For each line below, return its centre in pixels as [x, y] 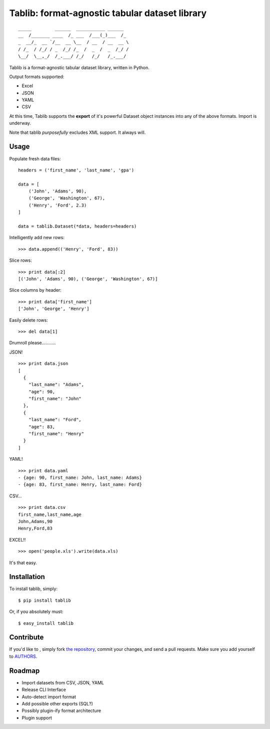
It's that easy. [23, 563]
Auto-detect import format [49, 696]
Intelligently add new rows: [37, 238]
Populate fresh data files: [35, 158]
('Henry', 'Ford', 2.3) [57, 205]
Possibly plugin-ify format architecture [61, 711]
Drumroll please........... [32, 343]
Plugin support [37, 717]
